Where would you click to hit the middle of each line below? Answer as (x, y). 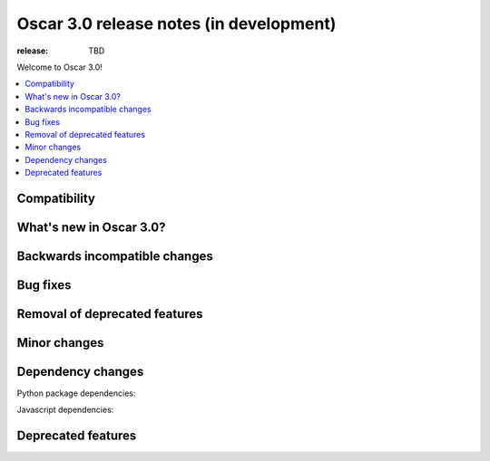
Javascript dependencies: (65, 410)
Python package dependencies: (76, 393)
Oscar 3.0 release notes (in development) (176, 24)
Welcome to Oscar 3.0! (60, 67)
